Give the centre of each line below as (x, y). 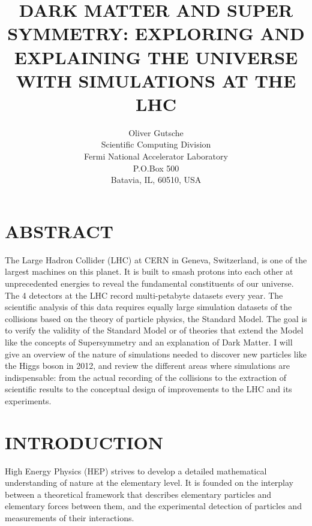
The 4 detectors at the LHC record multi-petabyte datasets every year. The (144, 295)
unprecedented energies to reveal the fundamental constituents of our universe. (149, 283)
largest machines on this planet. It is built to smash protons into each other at (149, 271)
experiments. (28, 400)
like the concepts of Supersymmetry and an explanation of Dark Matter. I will (149, 342)
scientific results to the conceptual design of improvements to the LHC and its (148, 389)
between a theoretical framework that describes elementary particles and (138, 494)
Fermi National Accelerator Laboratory (156, 156)
